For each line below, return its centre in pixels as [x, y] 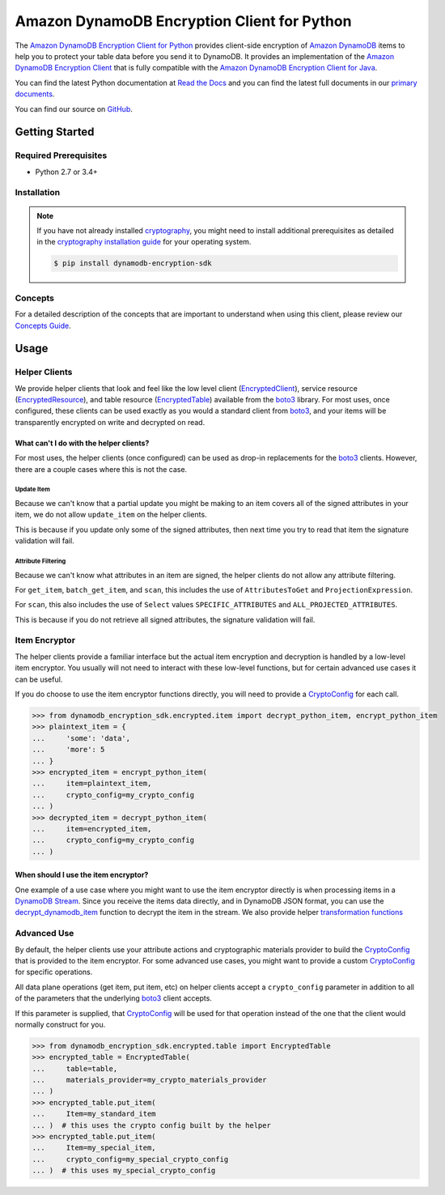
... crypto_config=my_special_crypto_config [130, 1159]
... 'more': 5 [68, 750]
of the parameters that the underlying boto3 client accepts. [113, 998]
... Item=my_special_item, [94, 1148]
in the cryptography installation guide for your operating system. [144, 242]
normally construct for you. [60, 1024]
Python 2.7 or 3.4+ [66, 172]
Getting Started [55, 132]
